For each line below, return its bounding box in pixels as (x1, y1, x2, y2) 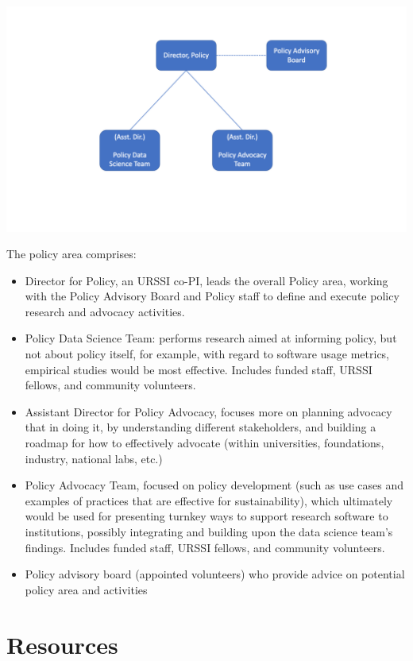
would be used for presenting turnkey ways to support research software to (25, 508, 388, 524)
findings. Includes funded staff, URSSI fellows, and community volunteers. (25, 539, 385, 555)
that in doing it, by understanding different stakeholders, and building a (25, 419, 376, 435)
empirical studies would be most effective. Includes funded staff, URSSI (25, 361, 372, 377)
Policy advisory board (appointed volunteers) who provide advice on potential (25, 566, 405, 582)
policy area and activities (25, 581, 148, 597)
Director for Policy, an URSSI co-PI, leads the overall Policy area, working (25, 272, 388, 288)
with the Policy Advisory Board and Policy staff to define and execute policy (25, 288, 399, 304)
